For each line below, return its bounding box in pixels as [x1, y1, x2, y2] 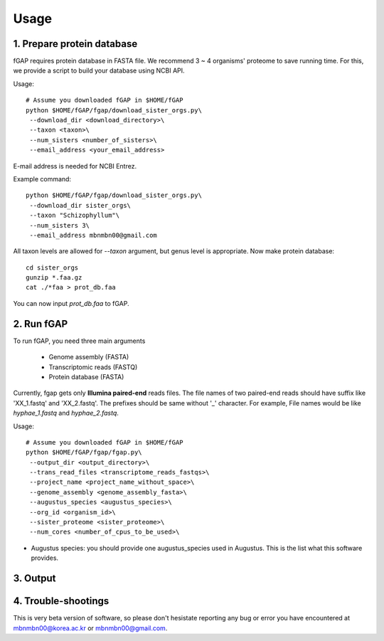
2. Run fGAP [13, 317, 68, 330]
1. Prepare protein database [13, 38, 138, 50]
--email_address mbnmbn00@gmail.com [29, 231, 158, 239]
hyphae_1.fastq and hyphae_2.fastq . [13, 409, 119, 418]
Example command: [13, 174, 71, 183]
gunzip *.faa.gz [26, 274, 82, 282]
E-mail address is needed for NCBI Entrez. [13, 161, 137, 170]
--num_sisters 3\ [29, 221, 90, 229]
